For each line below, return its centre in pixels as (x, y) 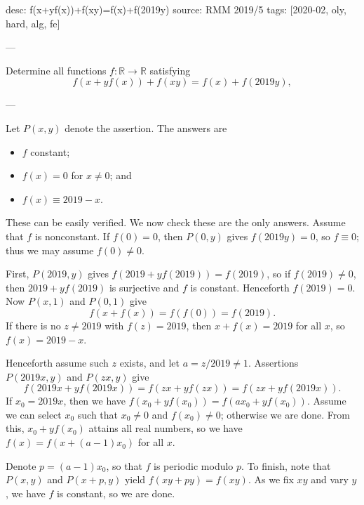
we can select (34, 414)
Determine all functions (56, 70)
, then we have (95, 401)
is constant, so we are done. (116, 493)
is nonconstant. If (72, 236)
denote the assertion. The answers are (146, 127)
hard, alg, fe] (33, 23)
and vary (330, 479)
